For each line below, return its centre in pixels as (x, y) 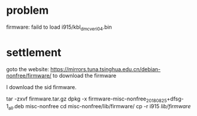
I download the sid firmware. (41, 87)
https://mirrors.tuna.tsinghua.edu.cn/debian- (105, 69)
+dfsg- (175, 99)
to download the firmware (85, 75)
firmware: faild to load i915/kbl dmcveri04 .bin (59, 28)
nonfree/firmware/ (29, 75)
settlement (34, 52)
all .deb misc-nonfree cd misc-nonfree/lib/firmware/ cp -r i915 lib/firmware (99, 107)
